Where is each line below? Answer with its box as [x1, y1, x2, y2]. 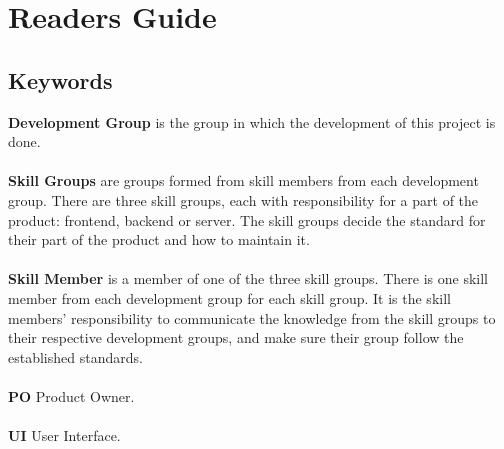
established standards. [8, 346, 143, 367]
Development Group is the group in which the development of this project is [8, 111, 496, 132]
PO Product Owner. [8, 385, 135, 406]
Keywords [8, 64, 113, 95]
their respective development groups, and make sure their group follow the [8, 327, 464, 348]
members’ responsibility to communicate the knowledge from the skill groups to [8, 307, 496, 328]
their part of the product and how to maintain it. [8, 229, 310, 250]
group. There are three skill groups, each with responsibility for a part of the [8, 189, 479, 210]
